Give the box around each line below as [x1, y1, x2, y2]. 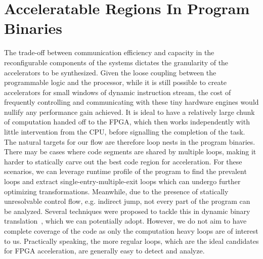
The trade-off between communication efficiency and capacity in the [4, 47, 214, 58]
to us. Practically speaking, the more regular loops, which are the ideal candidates [4, 235, 259, 246]
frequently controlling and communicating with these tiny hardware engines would [4, 97, 259, 107]
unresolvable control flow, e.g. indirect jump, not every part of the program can [4, 196, 250, 206]
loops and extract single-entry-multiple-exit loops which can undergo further [4, 176, 241, 187]
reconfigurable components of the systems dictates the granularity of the [4, 57, 229, 67]
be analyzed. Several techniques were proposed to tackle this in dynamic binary [4, 205, 250, 216]
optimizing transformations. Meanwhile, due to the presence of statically [4, 186, 229, 196]
